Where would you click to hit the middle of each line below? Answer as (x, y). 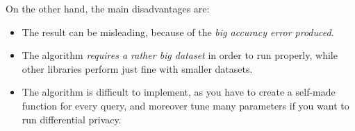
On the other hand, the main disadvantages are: (108, 8)
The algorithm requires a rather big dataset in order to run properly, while (180, 55)
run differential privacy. (72, 119)
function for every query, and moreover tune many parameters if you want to (185, 105)
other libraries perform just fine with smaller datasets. (137, 68)
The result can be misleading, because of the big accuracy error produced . (178, 32)
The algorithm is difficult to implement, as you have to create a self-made (179, 92)
